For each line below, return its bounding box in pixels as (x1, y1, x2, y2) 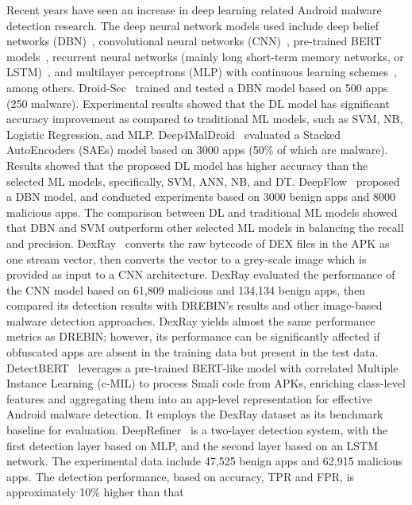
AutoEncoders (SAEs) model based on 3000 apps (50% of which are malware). (6, 141, 388, 158)
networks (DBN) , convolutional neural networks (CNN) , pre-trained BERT (6, 33, 382, 49)
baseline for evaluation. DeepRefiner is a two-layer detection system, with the (6, 422, 388, 438)
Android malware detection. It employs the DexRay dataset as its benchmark (6, 406, 383, 422)
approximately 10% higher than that (6, 484, 184, 500)
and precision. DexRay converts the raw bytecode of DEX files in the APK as (6, 234, 390, 251)
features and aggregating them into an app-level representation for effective (6, 390, 372, 407)
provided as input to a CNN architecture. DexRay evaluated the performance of (6, 266, 395, 283)
